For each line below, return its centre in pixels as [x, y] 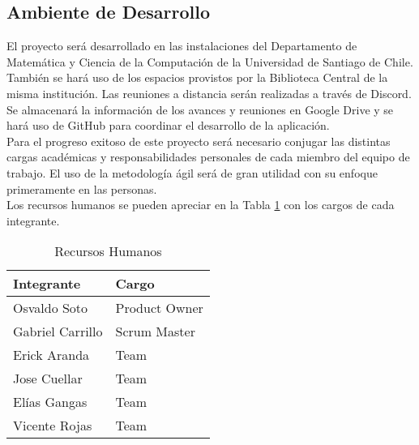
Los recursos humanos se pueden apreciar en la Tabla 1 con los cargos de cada [201, 205]
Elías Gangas [50, 402]
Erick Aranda [51, 355]
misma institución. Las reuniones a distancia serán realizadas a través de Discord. [209, 93]
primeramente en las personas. [82, 188]
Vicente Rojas [53, 426]
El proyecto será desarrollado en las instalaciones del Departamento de [182, 46]
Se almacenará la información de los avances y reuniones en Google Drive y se [200, 109]
